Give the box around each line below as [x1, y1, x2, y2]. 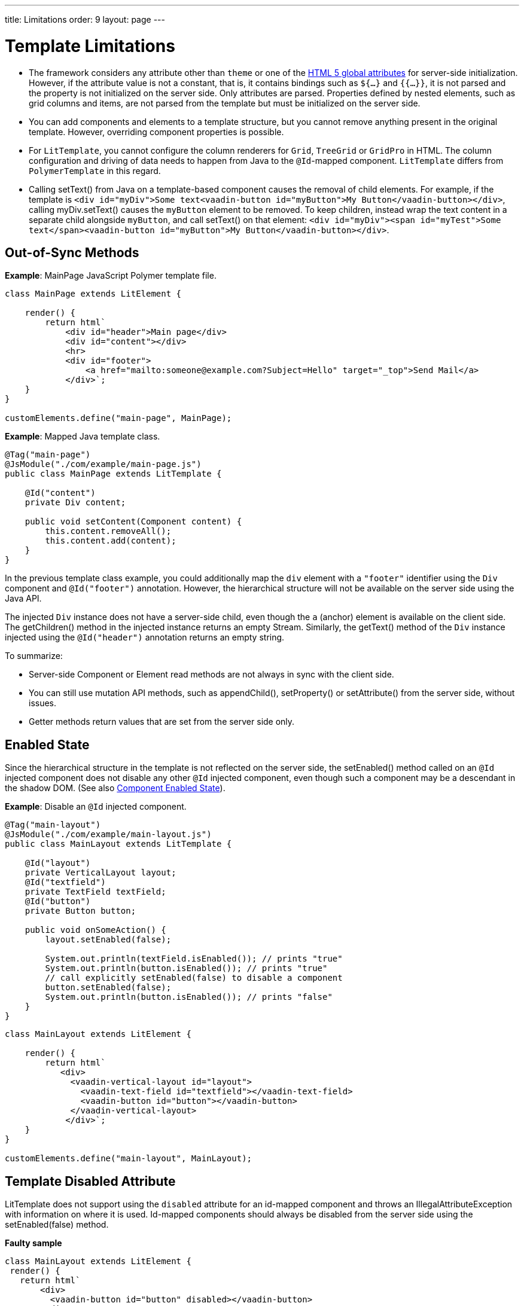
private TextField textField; [25, 887, 166, 897]
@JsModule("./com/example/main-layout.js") [5, 829, 212, 840]
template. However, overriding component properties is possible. [29, 126, 284, 137]
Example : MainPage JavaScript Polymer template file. [5, 270, 217, 281]
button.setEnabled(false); [45, 982, 172, 993]
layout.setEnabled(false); [45, 935, 172, 945]
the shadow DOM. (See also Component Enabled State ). [5, 783, 226, 794]
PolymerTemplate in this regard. [29, 165, 161, 176]
